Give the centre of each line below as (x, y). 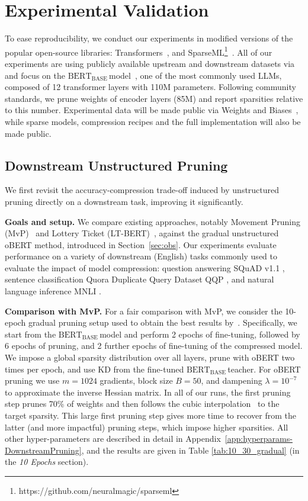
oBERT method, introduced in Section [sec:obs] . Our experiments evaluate (141, 244)
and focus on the (35, 75)
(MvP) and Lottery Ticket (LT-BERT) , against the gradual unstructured (142, 233)
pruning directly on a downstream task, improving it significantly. (124, 201)
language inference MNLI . (53, 291)
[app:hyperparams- (259, 439)
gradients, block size (136, 380)
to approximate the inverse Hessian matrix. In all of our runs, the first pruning (148, 392)
